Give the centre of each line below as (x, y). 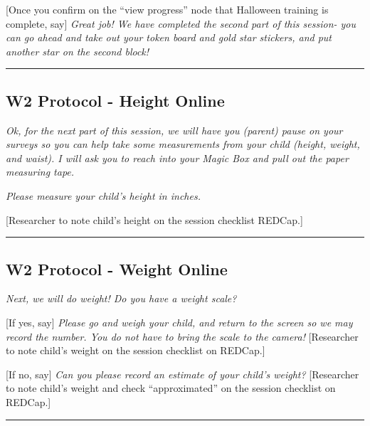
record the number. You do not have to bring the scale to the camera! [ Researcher (182, 336)
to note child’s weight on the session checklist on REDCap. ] (136, 350)
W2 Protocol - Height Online (115, 100)
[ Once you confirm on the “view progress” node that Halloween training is (167, 9)
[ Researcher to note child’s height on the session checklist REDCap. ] (154, 219)
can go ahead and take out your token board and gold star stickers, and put (169, 37)
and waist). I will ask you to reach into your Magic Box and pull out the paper (177, 158)
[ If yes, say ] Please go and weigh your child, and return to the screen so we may (179, 322)
